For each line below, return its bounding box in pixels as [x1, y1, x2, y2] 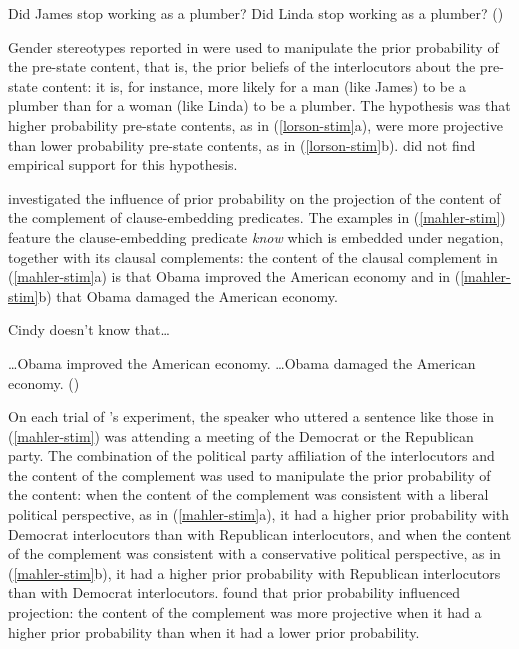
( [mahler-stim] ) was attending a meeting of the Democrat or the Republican [8, 425, 474, 446]
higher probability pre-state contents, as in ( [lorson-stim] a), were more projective [8, 114, 503, 135]
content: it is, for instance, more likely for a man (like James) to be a [42, 75, 466, 96]
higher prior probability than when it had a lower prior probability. [8, 621, 420, 642]
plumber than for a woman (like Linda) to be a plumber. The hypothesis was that [8, 95, 511, 116]
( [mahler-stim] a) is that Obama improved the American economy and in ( [8, 266, 461, 287]
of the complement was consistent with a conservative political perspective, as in [8, 543, 501, 564]
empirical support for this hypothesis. [8, 154, 238, 175]
